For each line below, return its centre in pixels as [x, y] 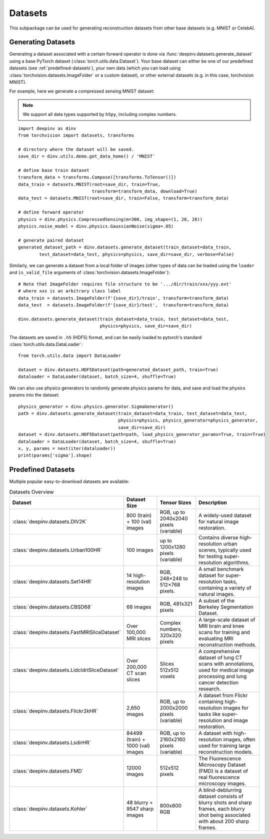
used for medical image [226, 670]
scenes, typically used [225, 550]
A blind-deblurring [220, 790]
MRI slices [138, 638]
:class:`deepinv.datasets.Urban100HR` [57, 550]
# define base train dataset [54, 170]
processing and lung [222, 676]
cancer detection [218, 682]
